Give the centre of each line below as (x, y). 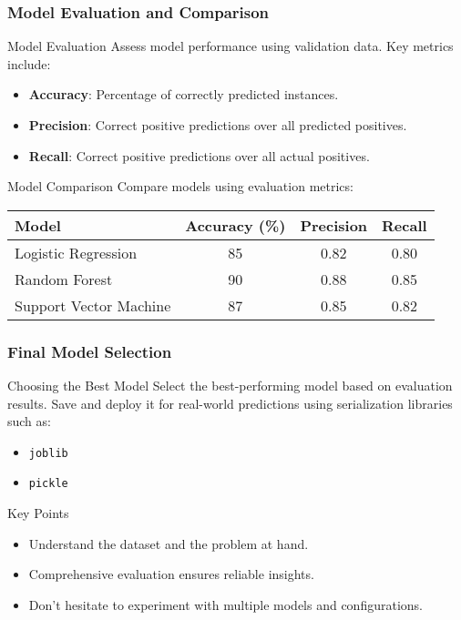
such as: (29, 421)
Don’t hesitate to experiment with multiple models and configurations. (225, 604)
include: (29, 63)
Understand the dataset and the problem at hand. (169, 543)
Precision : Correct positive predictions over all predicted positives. (218, 125)
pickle (48, 484)
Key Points (38, 513)
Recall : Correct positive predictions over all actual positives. (199, 155)
